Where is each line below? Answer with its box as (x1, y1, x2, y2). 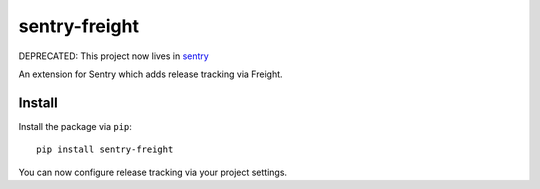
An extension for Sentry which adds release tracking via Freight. (18, 68, 284, 80)
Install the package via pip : (18, 120, 132, 132)
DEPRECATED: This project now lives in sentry (18, 50, 209, 62)
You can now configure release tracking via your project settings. (18, 166, 288, 178)
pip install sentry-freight (36, 144, 174, 155)
